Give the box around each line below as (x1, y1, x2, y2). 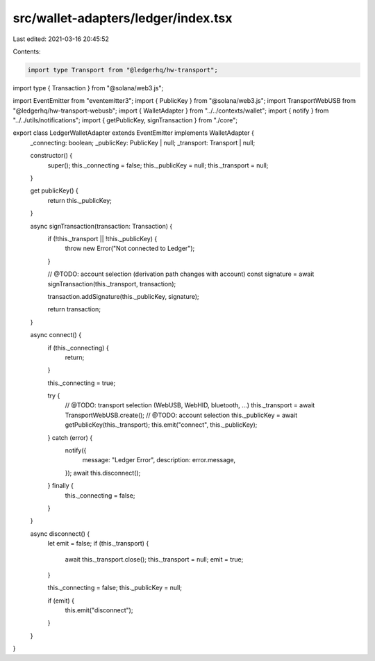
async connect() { (30, 331, 82, 339)
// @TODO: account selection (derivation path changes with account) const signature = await (47, 270, 315, 278)
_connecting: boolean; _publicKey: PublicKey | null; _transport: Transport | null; (30, 138, 256, 147)
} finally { (47, 482, 74, 490)
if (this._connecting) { (47, 343, 109, 352)
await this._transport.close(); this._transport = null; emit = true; (65, 555, 244, 563)
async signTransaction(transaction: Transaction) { (30, 222, 173, 230)
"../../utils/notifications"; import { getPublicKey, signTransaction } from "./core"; (12, 116, 237, 124)
